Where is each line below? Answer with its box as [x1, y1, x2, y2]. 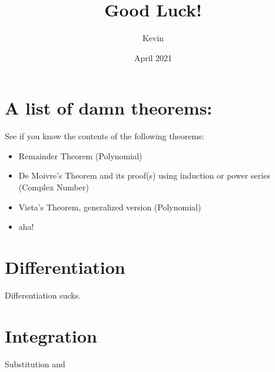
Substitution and [5, 357, 65, 370]
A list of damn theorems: [5, 96, 213, 120]
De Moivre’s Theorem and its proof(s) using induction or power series [18, 169, 270, 182]
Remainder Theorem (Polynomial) [18, 149, 143, 162]
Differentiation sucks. [5, 289, 81, 301]
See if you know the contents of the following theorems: [5, 130, 204, 142]
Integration [5, 323, 97, 347]
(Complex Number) [18, 181, 89, 193]
